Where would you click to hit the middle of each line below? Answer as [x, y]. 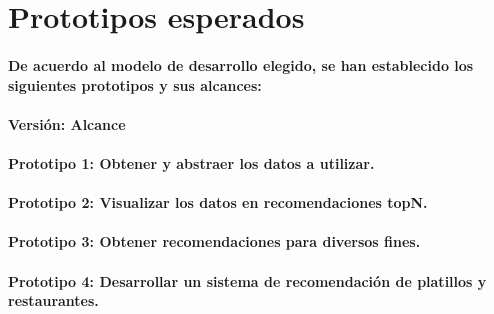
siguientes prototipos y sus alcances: [135, 84]
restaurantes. [53, 300]
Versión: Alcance [67, 123]
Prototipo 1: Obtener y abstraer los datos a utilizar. [191, 162]
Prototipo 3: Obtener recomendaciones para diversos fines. [214, 241]
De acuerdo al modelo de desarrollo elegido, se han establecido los [241, 64]
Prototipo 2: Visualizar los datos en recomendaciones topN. [218, 202]
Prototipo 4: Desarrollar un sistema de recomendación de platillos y [247, 280]
